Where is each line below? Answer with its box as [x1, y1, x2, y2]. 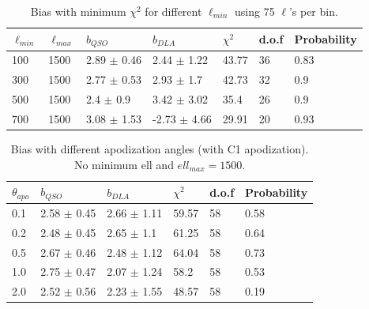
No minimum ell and [73, 156, 174, 172]
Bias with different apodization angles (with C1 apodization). [10, 140, 309, 156]
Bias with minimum [30, 3, 126, 19]
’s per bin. [288, 3, 338, 19]
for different [145, 3, 202, 19]
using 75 [234, 3, 275, 19]
